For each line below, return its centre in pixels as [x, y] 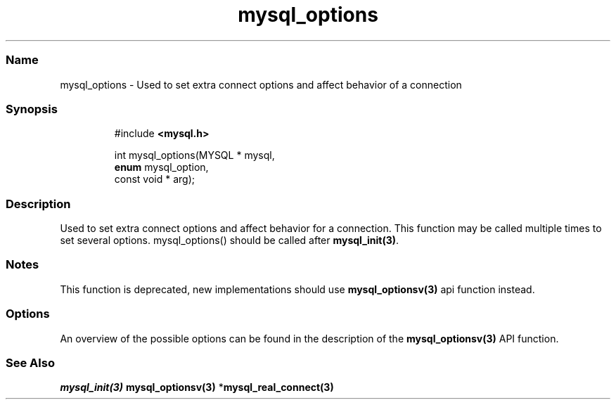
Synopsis [32, 109]
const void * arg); [155, 179]
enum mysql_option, [161, 167]
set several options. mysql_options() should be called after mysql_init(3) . [230, 240]
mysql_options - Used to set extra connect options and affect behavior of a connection [261, 84]
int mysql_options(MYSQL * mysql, [194, 155]
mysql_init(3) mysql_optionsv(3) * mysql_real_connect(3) [197, 387]
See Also [30, 362]
